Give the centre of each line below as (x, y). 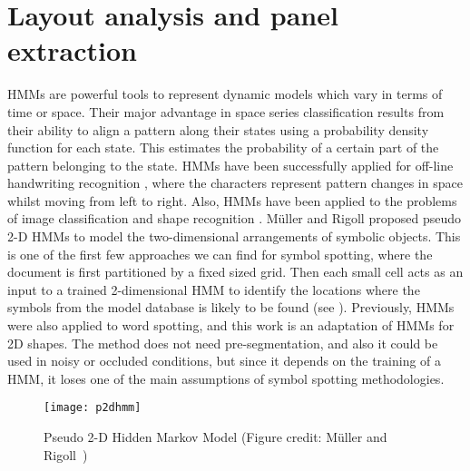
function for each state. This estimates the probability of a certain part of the (223, 147)
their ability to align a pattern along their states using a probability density (218, 129)
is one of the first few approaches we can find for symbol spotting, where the (220, 254)
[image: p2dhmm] (93, 408)
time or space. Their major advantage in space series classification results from (226, 111)
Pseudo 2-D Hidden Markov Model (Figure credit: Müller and (215, 437)
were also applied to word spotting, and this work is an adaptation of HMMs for (231, 325)
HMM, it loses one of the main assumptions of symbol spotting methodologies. (226, 378)
